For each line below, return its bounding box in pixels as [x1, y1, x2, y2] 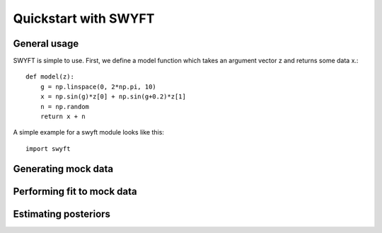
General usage [13, 38, 79, 50]
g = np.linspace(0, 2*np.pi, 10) [40, 82, 157, 91]
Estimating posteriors [13, 208, 111, 220]
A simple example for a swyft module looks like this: [13, 128, 164, 137]
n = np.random [40, 103, 90, 110]
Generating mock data [13, 163, 113, 175]
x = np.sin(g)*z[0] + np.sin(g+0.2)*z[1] [40, 93, 187, 101]
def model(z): [25, 73, 74, 81]
